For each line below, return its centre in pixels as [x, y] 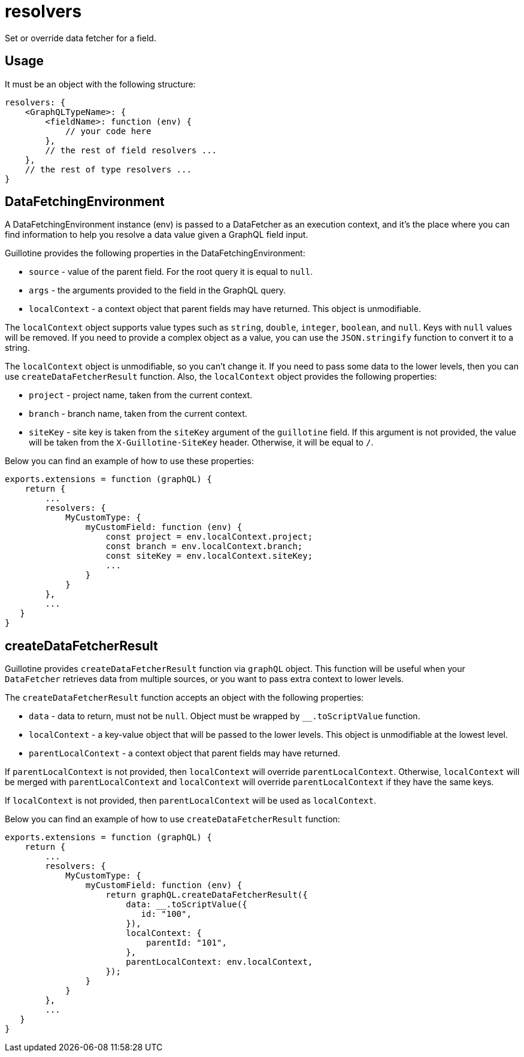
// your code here [108, 131]
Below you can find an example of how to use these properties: [129, 461]
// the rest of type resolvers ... [108, 169]
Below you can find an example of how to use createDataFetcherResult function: [172, 819]
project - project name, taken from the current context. [141, 395]
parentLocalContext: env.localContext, [219, 962]
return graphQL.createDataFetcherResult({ [207, 895]
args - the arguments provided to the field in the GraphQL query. [157, 290]
